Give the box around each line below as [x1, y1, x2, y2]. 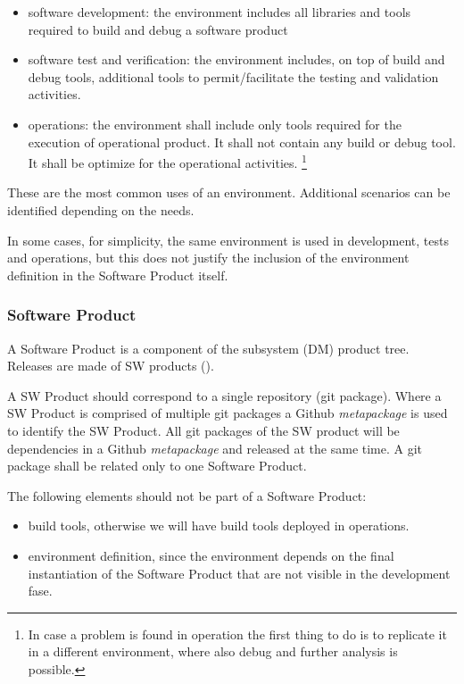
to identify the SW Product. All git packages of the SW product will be [7, 421, 400, 439]
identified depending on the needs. [7, 201, 195, 219]
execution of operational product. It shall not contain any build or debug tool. [28, 132, 456, 151]
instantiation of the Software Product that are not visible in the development [28, 563, 451, 582]
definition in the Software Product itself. [7, 265, 228, 284]
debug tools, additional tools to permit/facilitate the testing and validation [28, 67, 439, 86]
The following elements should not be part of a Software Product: [7, 486, 367, 505]
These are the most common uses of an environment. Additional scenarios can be [7, 183, 451, 202]
